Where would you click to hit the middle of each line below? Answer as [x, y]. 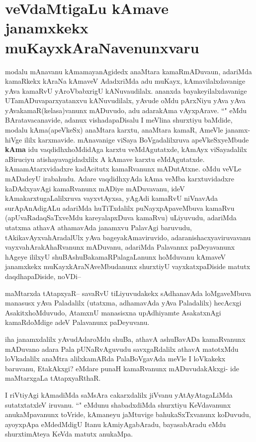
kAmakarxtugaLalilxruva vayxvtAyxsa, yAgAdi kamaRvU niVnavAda [111, 198]
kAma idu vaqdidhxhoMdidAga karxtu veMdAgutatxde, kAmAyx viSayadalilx [126, 149]
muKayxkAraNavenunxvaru [102, 47]
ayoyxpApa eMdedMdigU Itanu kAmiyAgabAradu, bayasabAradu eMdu [116, 424]
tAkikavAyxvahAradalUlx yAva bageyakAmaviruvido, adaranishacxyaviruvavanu [128, 237]
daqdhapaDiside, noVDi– [43, 276]
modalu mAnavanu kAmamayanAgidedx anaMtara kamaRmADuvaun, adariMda [128, 71]
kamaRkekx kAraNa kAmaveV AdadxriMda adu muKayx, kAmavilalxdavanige [125, 81]
